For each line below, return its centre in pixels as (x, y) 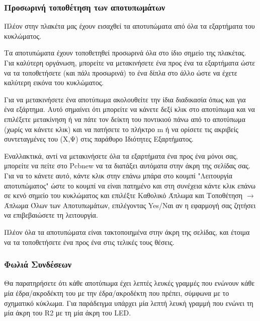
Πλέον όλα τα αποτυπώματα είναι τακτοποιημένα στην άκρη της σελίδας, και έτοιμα (127, 232)
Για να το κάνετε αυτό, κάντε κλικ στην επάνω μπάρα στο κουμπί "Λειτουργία (118, 175)
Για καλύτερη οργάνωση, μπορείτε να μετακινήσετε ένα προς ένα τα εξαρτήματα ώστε (130, 62)
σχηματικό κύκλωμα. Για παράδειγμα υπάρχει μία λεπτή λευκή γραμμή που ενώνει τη (129, 303)
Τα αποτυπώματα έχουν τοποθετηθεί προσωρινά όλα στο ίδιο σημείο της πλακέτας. (125, 53)
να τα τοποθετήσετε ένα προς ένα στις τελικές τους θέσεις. (89, 242)
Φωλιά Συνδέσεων (38, 264)
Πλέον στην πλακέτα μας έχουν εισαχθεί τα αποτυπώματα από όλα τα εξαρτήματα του (129, 26)
